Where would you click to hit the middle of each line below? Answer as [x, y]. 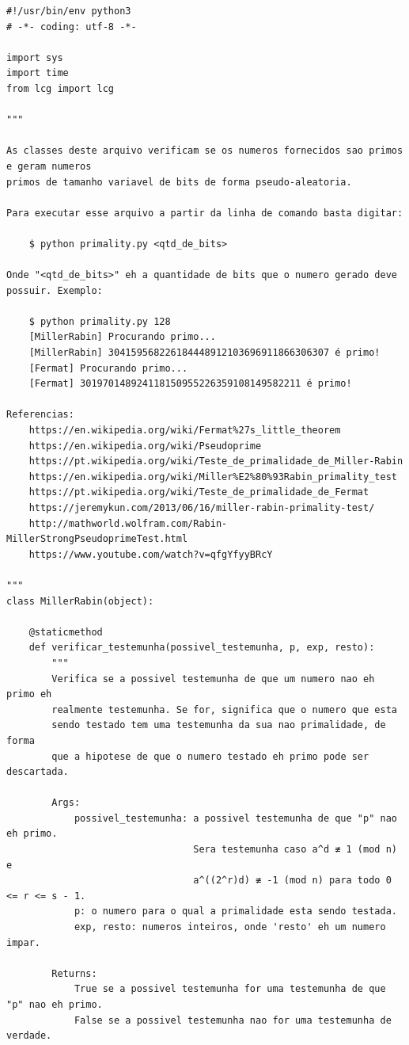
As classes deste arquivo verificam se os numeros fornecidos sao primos [205, 151]
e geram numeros [49, 166]
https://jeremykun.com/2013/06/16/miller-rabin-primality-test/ [202, 508]
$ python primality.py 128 [100, 321]
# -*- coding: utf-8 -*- [72, 27]
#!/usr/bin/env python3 [69, 11]
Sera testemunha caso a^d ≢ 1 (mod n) [295, 850]
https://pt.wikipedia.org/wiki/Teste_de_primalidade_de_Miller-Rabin [216, 461]
